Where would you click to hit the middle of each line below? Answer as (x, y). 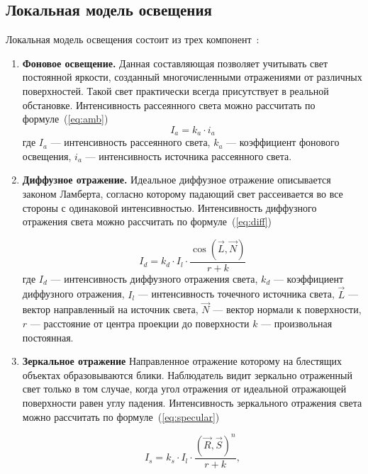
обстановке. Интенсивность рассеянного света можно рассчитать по (169, 105)
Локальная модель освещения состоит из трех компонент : (133, 39)
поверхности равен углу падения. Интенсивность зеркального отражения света (192, 402)
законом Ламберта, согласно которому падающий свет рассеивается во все (183, 193)
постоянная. (48, 337)
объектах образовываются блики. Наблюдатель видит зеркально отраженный (187, 374)
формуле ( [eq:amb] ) (65, 119)
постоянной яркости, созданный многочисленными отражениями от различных (192, 77)
